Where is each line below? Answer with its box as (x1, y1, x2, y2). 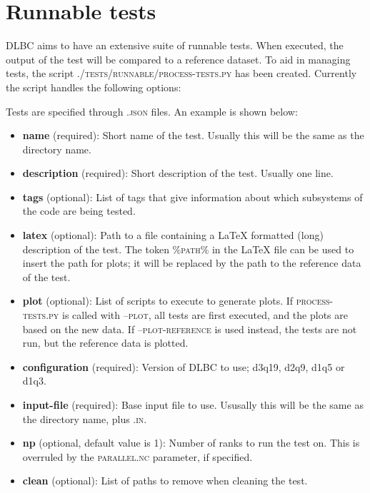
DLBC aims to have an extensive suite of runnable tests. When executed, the (6, 38, 344, 53)
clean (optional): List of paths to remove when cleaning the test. (22, 473, 308, 488)
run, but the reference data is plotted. (22, 335, 189, 350)
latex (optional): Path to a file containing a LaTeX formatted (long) (22, 228, 324, 243)
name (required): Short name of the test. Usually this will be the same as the (22, 128, 364, 143)
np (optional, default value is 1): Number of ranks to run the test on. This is (22, 435, 360, 450)
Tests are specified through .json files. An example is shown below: (6, 103, 298, 118)
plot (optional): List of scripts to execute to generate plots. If (22, 293, 294, 308)
